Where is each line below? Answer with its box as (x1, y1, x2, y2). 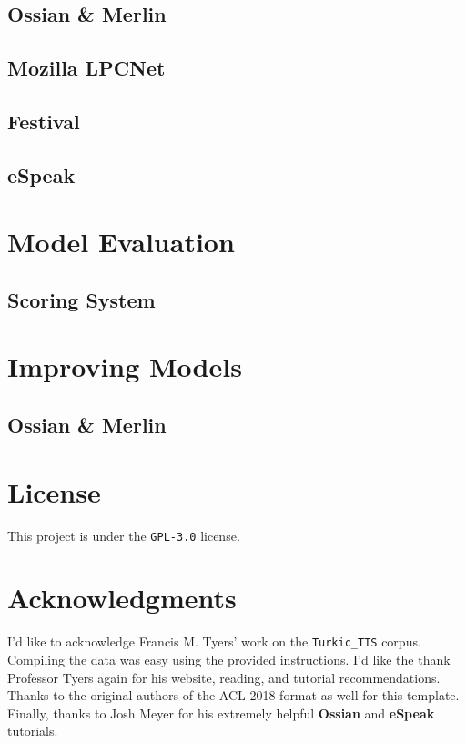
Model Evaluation (7, 223, 235, 260)
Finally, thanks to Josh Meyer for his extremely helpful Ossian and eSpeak (7, 703, 435, 722)
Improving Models (7, 348, 242, 385)
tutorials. (7, 721, 58, 740)
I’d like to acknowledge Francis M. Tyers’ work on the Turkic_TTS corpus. (7, 632, 421, 651)
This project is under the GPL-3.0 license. (7, 525, 240, 545)
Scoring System (7, 285, 156, 313)
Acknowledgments (7, 579, 237, 616)
